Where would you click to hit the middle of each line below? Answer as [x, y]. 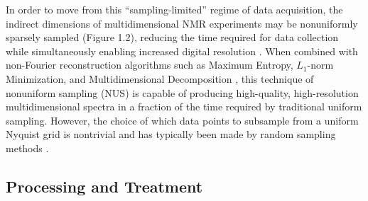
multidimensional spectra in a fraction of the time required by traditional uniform [184, 107]
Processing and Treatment [104, 186]
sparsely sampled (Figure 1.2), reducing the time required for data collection [172, 37]
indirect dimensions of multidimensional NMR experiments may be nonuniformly [182, 23]
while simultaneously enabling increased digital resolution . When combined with [182, 51]
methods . [27, 148]
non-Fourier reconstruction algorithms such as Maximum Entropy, [150, 65]
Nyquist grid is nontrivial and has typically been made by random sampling [171, 134]
